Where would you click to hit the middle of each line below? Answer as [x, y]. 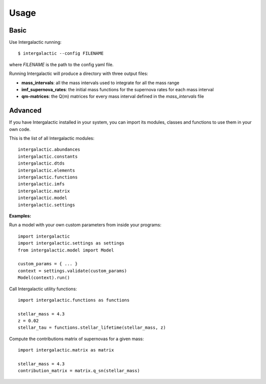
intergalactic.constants [48, 156]
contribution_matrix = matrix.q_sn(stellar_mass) [79, 371]
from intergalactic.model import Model [66, 250]
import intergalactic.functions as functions [74, 300]
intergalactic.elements [47, 170]
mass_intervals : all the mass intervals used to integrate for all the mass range [100, 83]
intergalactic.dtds [41, 163]
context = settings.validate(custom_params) [73, 271]
